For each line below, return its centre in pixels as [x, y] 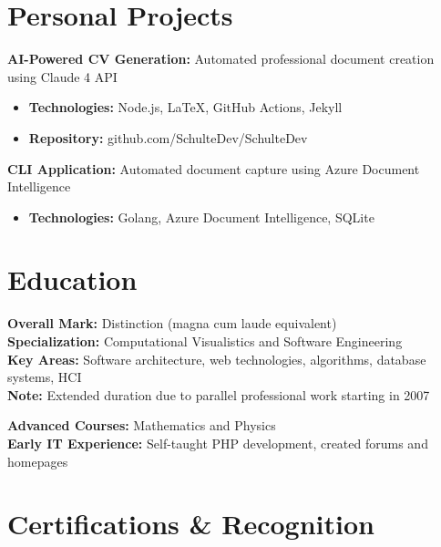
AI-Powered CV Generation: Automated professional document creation [221, 59]
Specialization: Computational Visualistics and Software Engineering [205, 341]
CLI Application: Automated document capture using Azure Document [214, 168]
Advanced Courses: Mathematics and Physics [142, 425]
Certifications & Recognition [191, 524]
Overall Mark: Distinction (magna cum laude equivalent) [172, 323]
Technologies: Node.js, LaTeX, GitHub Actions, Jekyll [185, 107]
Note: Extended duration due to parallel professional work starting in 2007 [219, 394]
